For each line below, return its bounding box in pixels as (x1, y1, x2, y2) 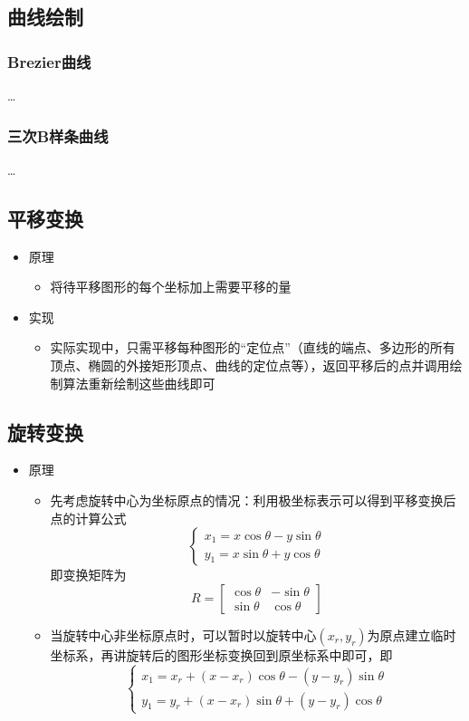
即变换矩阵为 (50, 565, 127, 584)
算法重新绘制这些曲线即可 (62, 373, 215, 392)
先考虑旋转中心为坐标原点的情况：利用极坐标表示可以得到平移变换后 (50, 490, 456, 509)
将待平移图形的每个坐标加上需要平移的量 (50, 277, 292, 296)
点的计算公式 (50, 508, 127, 527)
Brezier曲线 (7, 50, 91, 72)
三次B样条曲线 (7, 124, 109, 147)
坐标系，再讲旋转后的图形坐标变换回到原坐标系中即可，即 (50, 645, 393, 664)
